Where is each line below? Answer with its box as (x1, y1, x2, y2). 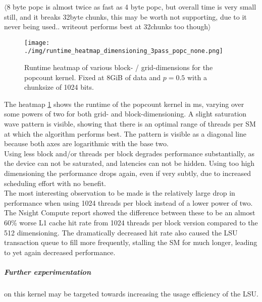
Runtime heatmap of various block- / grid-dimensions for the (24, 62, 213, 73)
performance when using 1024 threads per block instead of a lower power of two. (4, 197, 253, 208)
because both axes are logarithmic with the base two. (4, 138, 169, 149)
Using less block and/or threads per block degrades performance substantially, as (4, 148, 254, 158)
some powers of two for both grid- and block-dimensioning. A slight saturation (4, 108, 247, 119)
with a (187, 72, 207, 82)
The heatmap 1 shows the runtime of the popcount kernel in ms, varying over (4, 98, 244, 109)
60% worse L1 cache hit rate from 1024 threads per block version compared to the (4, 217, 258, 227)
